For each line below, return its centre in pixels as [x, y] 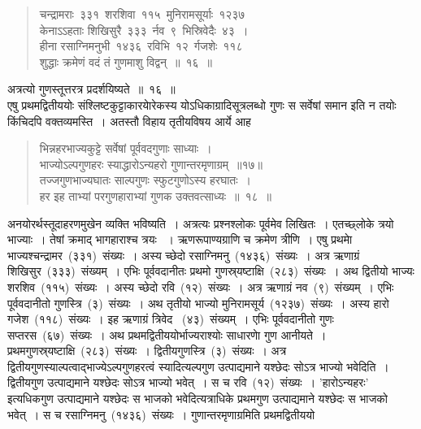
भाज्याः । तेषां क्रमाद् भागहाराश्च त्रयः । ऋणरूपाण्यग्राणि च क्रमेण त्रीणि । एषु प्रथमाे [180, 239]
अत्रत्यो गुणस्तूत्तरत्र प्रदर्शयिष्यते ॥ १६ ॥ [91, 89]
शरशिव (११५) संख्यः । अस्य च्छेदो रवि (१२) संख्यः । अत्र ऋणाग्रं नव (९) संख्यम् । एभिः [201, 286]
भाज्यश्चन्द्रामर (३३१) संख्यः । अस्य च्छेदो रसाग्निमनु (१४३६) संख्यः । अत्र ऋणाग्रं [184, 255]
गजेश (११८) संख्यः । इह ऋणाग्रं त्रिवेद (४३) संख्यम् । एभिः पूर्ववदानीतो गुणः [171, 319]
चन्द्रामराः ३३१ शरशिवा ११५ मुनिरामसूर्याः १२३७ [142, 14]
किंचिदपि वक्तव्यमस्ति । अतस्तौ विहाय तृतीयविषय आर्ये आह [129, 121]
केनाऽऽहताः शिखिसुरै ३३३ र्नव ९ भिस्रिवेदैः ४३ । [144, 30]
